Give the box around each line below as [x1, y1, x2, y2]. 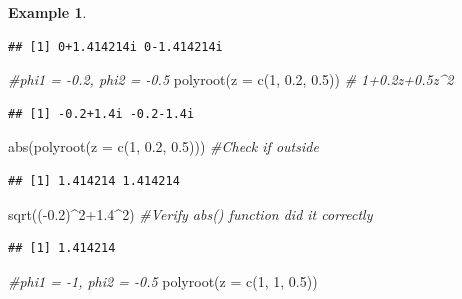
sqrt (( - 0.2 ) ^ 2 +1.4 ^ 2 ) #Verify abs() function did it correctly [8, 203, 373, 224]
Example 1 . [8, 2, 87, 22]
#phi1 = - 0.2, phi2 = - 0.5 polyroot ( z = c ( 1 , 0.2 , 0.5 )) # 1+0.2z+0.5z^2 [8, 69, 454, 90]
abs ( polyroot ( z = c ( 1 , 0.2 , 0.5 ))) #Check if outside [8, 136, 319, 157]
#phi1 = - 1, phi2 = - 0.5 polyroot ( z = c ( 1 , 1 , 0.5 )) [8, 270, 318, 291]
